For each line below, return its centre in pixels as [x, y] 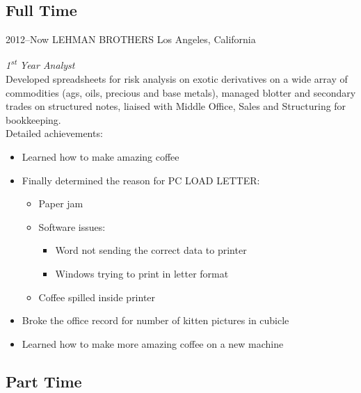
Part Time [44, 381]
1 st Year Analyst [40, 64]
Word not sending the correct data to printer [151, 250]
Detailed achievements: [54, 133]
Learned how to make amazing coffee [101, 157]
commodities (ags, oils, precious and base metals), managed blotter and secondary [181, 92]
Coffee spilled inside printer [97, 297]
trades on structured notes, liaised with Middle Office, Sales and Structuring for [176, 106]
